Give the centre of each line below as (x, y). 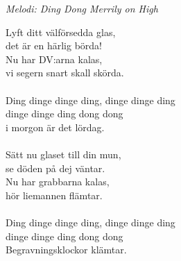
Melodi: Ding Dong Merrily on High (82, 8)
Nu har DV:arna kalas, (54, 59)
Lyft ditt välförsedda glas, (61, 32)
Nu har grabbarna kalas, (58, 182)
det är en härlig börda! (54, 45)
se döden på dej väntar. (55, 168)
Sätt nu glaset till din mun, (63, 154)
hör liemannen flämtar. (54, 195)
